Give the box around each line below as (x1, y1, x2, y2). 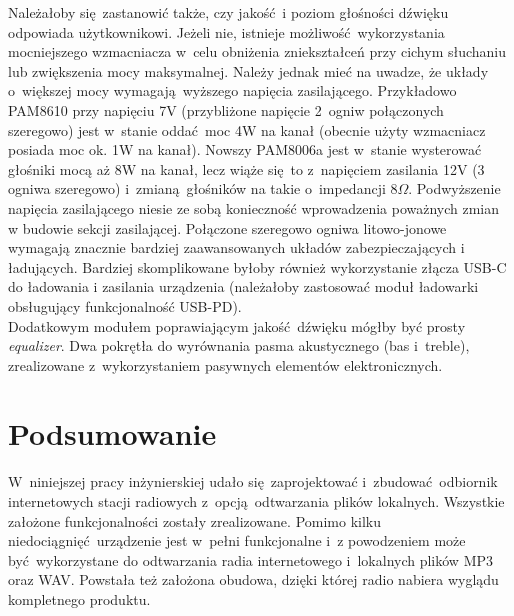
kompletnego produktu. (8, 588, 151, 609)
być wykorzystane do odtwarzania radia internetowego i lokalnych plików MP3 (8, 549, 493, 570)
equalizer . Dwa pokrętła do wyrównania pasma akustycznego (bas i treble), (8, 335, 470, 356)
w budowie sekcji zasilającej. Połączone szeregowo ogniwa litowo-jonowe (8, 217, 447, 238)
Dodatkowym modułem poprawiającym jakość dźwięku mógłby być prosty (8, 315, 466, 336)
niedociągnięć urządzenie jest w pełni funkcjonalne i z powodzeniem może (8, 530, 466, 551)
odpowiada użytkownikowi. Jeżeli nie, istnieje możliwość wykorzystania (8, 21, 445, 42)
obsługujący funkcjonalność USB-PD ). (8, 295, 242, 316)
